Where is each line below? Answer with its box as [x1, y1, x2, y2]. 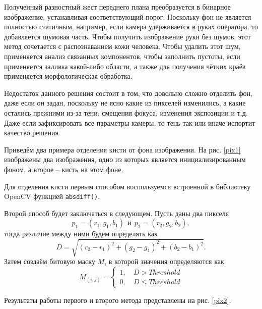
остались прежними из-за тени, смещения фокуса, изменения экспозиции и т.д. [4, 107, 248, 118]
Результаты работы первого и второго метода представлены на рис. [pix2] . [4, 295, 231, 305]
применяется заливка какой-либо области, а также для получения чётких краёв [4, 61, 246, 71]
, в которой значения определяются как [104, 256, 224, 267]
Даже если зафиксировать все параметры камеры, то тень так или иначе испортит [4, 117, 255, 128]
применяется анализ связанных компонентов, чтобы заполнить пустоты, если [4, 50, 240, 61]
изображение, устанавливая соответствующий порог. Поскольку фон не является [4, 11, 251, 22]
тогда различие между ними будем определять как [4, 228, 158, 239]
